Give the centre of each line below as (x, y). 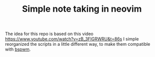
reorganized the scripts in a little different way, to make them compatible (78, 44)
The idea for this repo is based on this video (49, 34)
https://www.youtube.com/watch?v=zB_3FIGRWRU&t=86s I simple (72, 39)
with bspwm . (18, 49)
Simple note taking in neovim (82, 9)
